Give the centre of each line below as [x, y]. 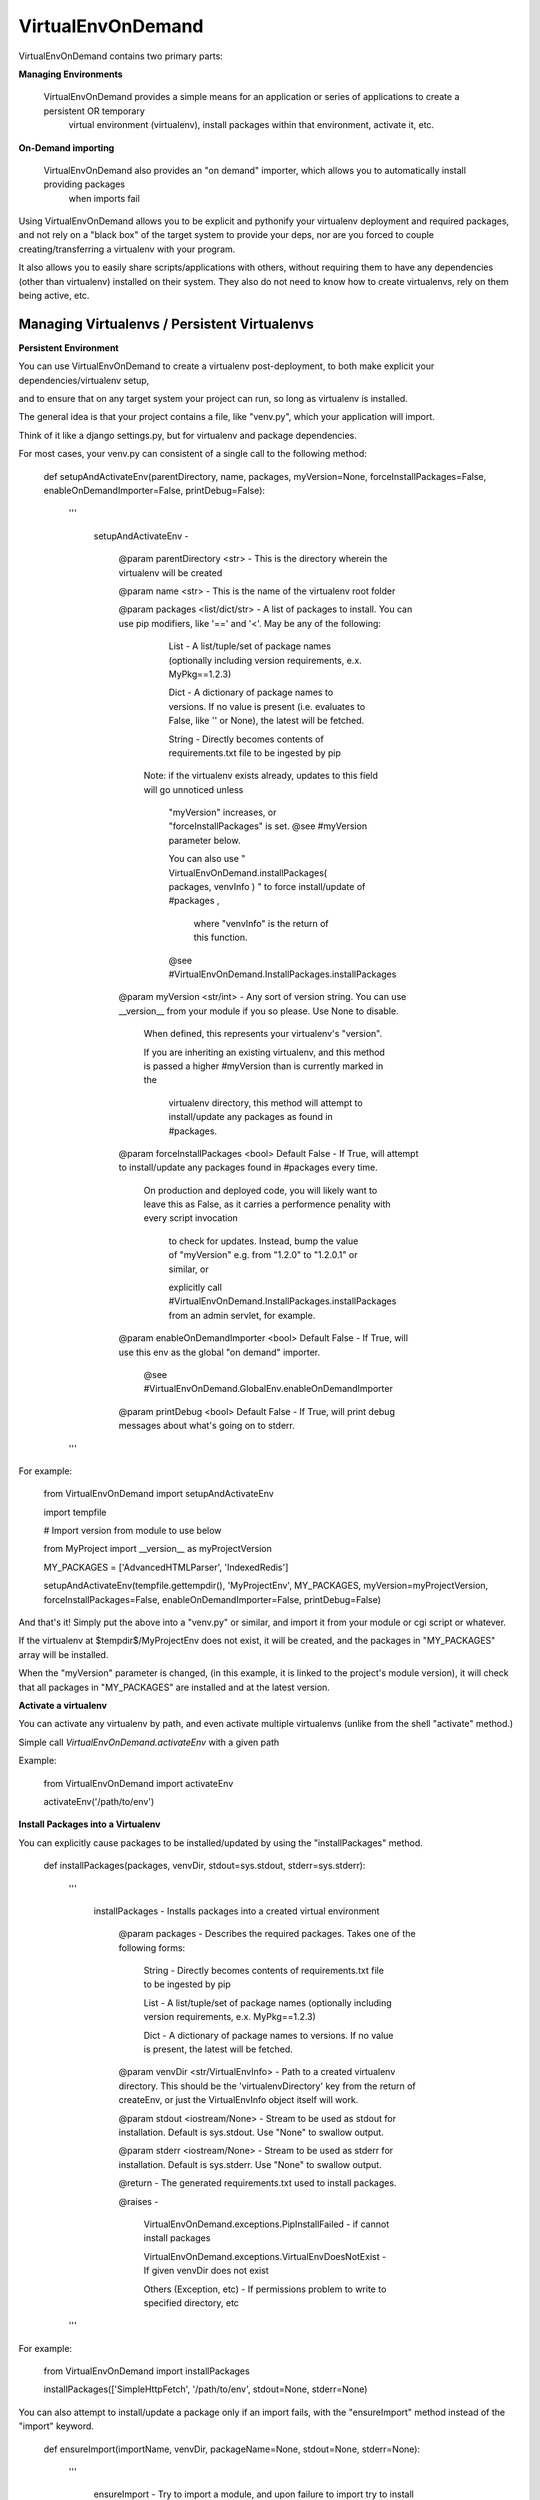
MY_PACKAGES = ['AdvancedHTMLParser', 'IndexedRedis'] [166, 1567]
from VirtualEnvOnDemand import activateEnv [138, 1783]
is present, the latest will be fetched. [218, 2049]
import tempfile [75, 1512]
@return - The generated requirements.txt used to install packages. [257, 2183]
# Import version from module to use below [132, 1531]
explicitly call [195, 1287]
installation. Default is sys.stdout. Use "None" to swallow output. [251, 2132]
